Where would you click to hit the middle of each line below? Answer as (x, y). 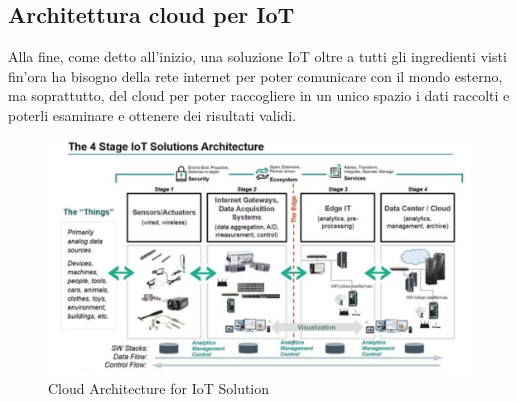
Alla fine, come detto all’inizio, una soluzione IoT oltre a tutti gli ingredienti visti (257, 56)
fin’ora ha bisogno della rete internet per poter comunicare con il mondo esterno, (255, 75)
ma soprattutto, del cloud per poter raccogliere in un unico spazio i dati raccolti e (259, 95)
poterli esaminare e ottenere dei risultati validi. (152, 114)
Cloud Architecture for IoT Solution (159, 388)
